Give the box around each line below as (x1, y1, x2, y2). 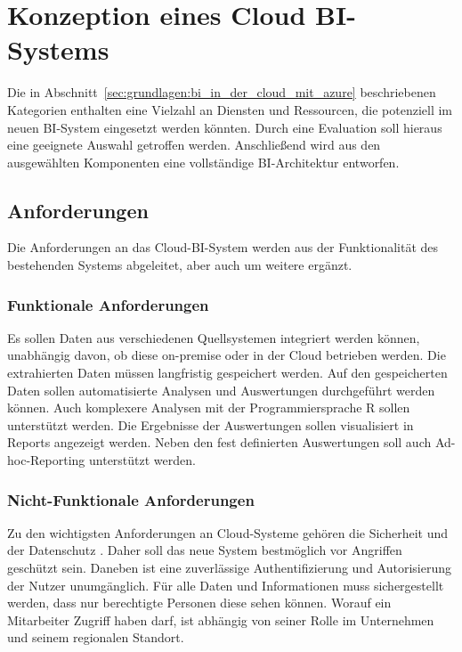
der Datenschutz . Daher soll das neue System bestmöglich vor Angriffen (7, 541, 402, 559)
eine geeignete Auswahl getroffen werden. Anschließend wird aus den (7, 135, 381, 154)
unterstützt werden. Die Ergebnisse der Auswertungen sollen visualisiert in (7, 415, 414, 434)
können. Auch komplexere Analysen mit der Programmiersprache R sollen (7, 398, 410, 417)
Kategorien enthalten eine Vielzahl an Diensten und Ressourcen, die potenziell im (7, 100, 453, 118)
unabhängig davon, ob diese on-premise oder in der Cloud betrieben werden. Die (7, 346, 446, 364)
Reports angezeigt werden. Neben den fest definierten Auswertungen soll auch (7, 433, 432, 452)
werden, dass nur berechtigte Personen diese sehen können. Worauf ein (7, 593, 392, 612)
